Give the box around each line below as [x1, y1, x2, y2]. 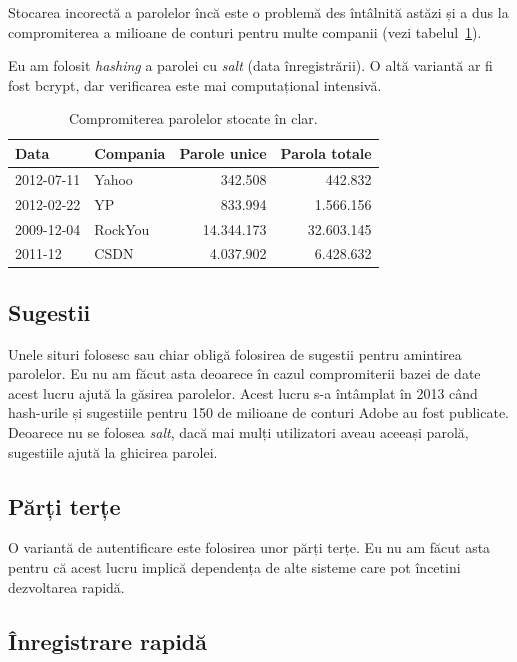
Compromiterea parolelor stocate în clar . [68, 108, 318, 129]
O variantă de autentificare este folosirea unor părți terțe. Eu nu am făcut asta [8, 537, 491, 558]
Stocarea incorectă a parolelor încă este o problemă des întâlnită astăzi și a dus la [8, 2, 509, 22]
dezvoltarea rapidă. [8, 576, 125, 597]
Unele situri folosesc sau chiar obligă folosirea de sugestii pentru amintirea [8, 343, 462, 364]
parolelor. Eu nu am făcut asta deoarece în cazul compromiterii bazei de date [8, 363, 481, 384]
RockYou [94, 218, 150, 239]
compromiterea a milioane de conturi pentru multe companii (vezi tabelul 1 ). [8, 21, 482, 42]
